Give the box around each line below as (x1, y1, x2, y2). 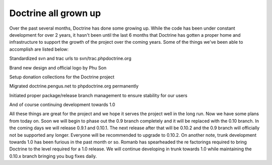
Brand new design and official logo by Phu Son (9, 64, 107, 70)
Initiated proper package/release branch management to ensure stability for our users (9, 92, 187, 98)
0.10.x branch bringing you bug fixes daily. (9, 153, 97, 159)
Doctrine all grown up (9, 8, 101, 19)
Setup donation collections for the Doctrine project (9, 73, 115, 80)
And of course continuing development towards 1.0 (9, 102, 115, 108)
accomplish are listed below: (9, 46, 69, 52)
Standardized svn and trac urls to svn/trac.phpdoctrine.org (9, 55, 131, 61)
